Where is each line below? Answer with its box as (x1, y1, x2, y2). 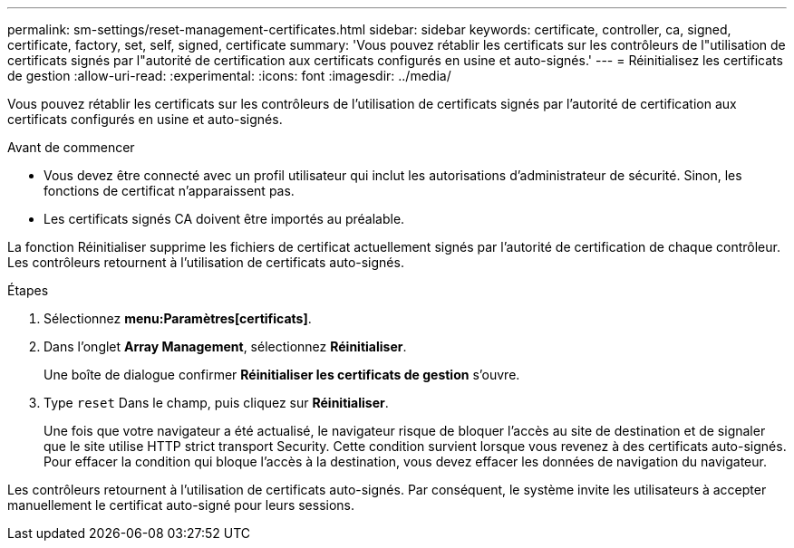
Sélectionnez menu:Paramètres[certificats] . (44, 311, 312, 326)
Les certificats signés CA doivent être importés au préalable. (44, 211, 405, 226)
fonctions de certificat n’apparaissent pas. (44, 183, 295, 198)
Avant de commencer (7, 139, 135, 155)
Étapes (7, 283, 49, 298)
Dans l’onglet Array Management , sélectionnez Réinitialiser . (44, 339, 407, 354)
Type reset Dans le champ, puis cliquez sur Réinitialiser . (44, 395, 389, 410)
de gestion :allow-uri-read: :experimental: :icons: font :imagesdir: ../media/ (7, 68, 451, 83)
